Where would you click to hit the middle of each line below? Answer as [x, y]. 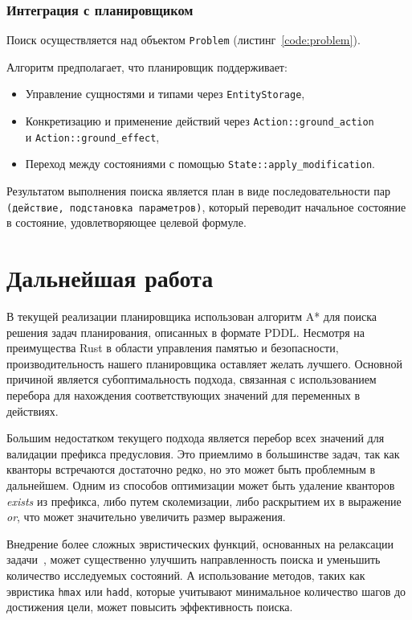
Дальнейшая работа [110, 278]
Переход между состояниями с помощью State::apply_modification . [200, 164]
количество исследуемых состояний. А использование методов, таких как [186, 575]
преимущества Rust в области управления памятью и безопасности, [173, 348]
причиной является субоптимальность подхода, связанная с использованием [192, 379]
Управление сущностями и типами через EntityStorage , [165, 94]
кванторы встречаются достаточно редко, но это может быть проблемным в [191, 469]
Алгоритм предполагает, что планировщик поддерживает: [147, 66]
